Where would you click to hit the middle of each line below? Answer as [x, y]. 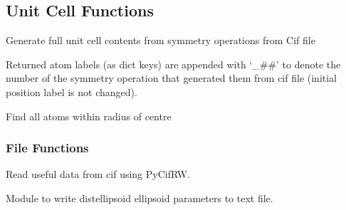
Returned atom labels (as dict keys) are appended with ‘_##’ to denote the [173, 64]
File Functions [47, 148]
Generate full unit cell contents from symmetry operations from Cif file [161, 40]
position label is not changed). [72, 91]
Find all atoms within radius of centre [89, 116]
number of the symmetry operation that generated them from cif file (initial [172, 78]
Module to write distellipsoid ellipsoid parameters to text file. [140, 198]
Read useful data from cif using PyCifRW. [98, 174]
